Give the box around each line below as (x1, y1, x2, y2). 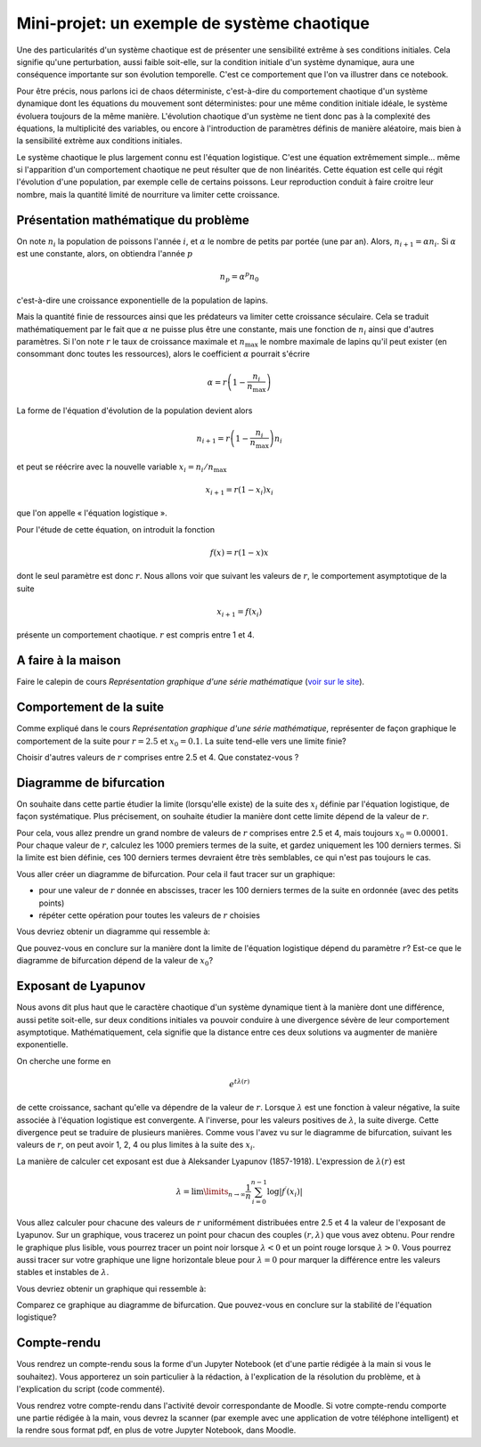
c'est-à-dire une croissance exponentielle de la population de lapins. (16, 295, 269, 305)
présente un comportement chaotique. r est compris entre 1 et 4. (16, 630, 255, 640)
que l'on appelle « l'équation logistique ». (16, 508, 168, 518)
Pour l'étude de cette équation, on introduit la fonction (16, 524, 216, 534)
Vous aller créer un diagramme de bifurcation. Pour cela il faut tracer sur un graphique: (16, 868, 336, 879)
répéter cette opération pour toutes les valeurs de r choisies (38, 910, 260, 921)
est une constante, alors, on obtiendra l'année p (16, 248, 193, 259)
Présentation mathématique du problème (16, 212, 249, 227)
